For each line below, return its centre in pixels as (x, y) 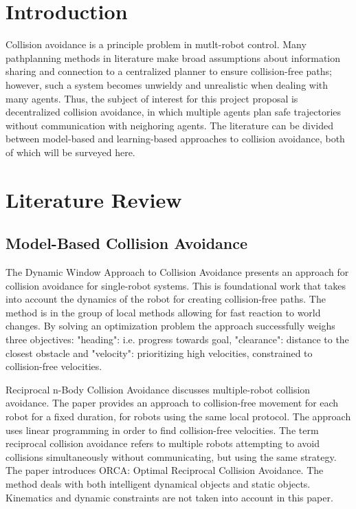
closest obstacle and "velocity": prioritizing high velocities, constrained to (159, 353)
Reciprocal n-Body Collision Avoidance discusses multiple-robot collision (158, 389)
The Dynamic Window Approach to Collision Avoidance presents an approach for (177, 272)
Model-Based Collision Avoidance (127, 243)
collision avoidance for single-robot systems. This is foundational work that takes (176, 285)
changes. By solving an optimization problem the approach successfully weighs (170, 326)
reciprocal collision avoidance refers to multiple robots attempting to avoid (163, 443)
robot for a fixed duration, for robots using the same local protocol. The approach (178, 416)
